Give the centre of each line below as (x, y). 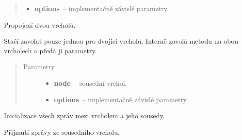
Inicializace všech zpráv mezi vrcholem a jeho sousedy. (84, 116)
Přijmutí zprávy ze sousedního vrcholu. (62, 132)
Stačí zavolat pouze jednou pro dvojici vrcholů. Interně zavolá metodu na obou (121, 41)
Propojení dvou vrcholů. (40, 24)
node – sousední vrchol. (90, 83)
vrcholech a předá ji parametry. (50, 50)
